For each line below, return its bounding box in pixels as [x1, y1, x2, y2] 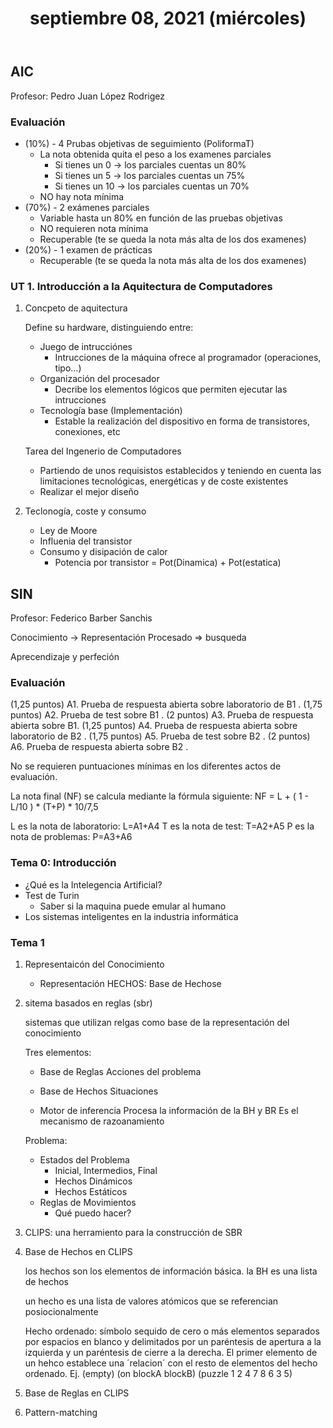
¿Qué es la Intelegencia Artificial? [24, 878, 163, 891]
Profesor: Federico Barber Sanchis [10, 612, 153, 624]
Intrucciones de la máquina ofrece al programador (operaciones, [54, 352, 322, 364]
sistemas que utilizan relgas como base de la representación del [24, 1016, 290, 1028]
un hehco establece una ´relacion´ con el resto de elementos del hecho [24, 1357, 318, 1369]
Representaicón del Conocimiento [24, 958, 165, 970]
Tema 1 [10, 935, 45, 949]
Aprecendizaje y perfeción [10, 651, 120, 663]
